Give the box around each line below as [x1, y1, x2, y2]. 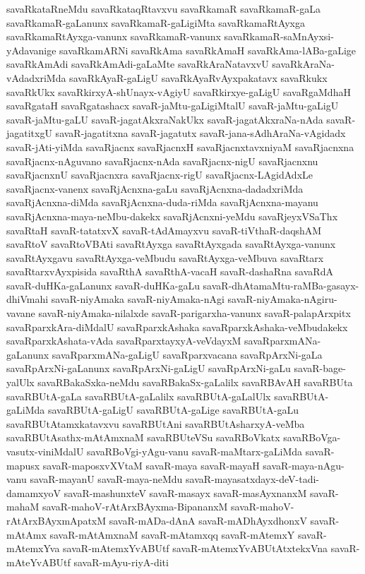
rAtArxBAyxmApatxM [6, 513, 107, 527]
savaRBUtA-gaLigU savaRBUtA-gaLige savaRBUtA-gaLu [47, 402, 299, 417]
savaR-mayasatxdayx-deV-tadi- [186, 472, 320, 486]
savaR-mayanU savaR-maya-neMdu [30, 472, 183, 486]
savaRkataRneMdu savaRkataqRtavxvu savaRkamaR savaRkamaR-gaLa [6, 1, 321, 16]
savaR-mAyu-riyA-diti [73, 554, 169, 569]
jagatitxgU [6, 126, 52, 140]
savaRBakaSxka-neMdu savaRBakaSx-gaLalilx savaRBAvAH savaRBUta [37, 375, 353, 390]
